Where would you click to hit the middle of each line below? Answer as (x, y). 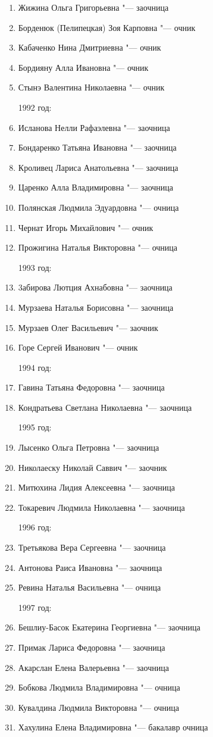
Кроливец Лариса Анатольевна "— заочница (98, 167)
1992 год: (35, 107)
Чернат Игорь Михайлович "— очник (86, 227)
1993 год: (35, 267)
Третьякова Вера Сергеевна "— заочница (92, 547)
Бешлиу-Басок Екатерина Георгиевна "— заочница (109, 627)
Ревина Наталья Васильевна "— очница (90, 587)
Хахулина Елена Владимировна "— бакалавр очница (113, 727)
